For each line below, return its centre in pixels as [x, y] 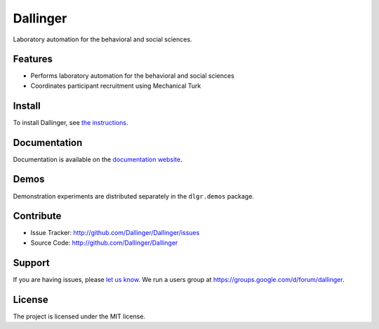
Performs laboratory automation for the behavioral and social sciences [132, 76]
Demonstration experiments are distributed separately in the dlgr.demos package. [133, 196]
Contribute [37, 216]
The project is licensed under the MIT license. [79, 316]
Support [31, 263]
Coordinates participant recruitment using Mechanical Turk [116, 86]
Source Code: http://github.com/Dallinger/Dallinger [104, 243]
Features [33, 59]
